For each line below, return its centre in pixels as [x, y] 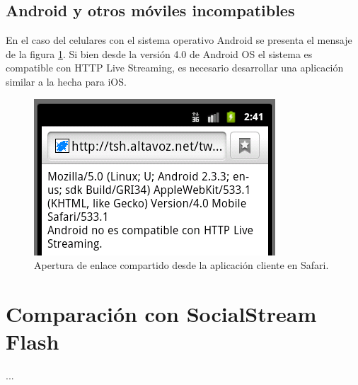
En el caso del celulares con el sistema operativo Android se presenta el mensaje [179, 40]
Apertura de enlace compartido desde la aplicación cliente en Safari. [181, 265]
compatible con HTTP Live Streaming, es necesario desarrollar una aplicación [175, 68]
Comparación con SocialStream [161, 313]
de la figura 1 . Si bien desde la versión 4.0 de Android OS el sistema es [159, 53]
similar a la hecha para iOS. [66, 81]
